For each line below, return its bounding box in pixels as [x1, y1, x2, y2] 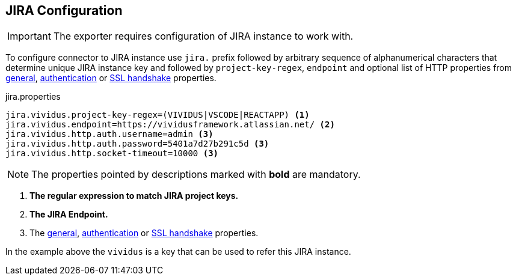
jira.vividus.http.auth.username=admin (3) [5, 129, 213, 139]
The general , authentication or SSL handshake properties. [29, 228, 259, 239]
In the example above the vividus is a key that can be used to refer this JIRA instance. [5, 246, 351, 257]
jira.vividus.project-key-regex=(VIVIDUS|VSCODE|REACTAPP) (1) [5, 110, 310, 120]
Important [7, 30, 51, 43]
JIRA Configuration [5, 3, 123, 18]
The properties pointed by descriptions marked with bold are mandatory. [31, 168, 361, 181]
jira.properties [5, 91, 61, 102]
